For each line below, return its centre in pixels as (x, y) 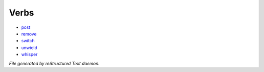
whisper (29, 54)
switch (28, 41)
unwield (29, 47)
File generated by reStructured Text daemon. (54, 63)
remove (29, 34)
